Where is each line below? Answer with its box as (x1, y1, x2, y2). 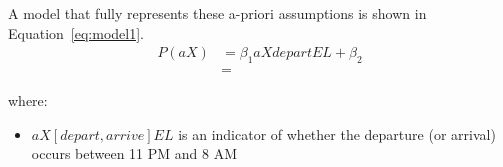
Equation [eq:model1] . (8, 22, 144, 43)
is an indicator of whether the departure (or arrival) (178, 123, 496, 144)
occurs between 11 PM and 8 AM (31, 143, 238, 164)
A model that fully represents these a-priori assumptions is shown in (8, 3, 427, 23)
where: (8, 90, 48, 111)
